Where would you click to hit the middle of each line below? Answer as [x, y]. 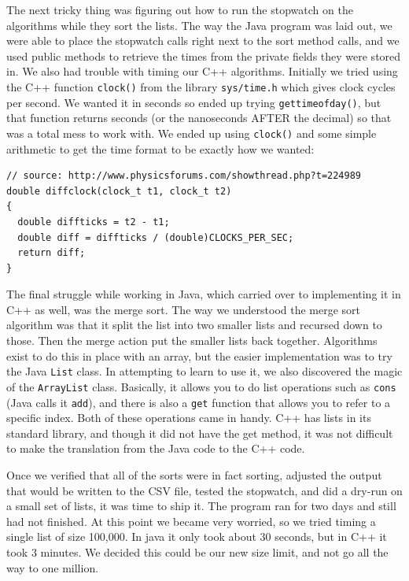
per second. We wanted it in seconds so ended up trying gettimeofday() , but [194, 102]
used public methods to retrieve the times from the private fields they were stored [204, 56]
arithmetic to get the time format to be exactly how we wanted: [160, 148]
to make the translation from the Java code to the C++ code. [156, 448]
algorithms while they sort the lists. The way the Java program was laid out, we [199, 25]
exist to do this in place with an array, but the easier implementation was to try [199, 355]
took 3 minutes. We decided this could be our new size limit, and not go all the [197, 551]
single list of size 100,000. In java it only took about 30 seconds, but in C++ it [197, 537]
